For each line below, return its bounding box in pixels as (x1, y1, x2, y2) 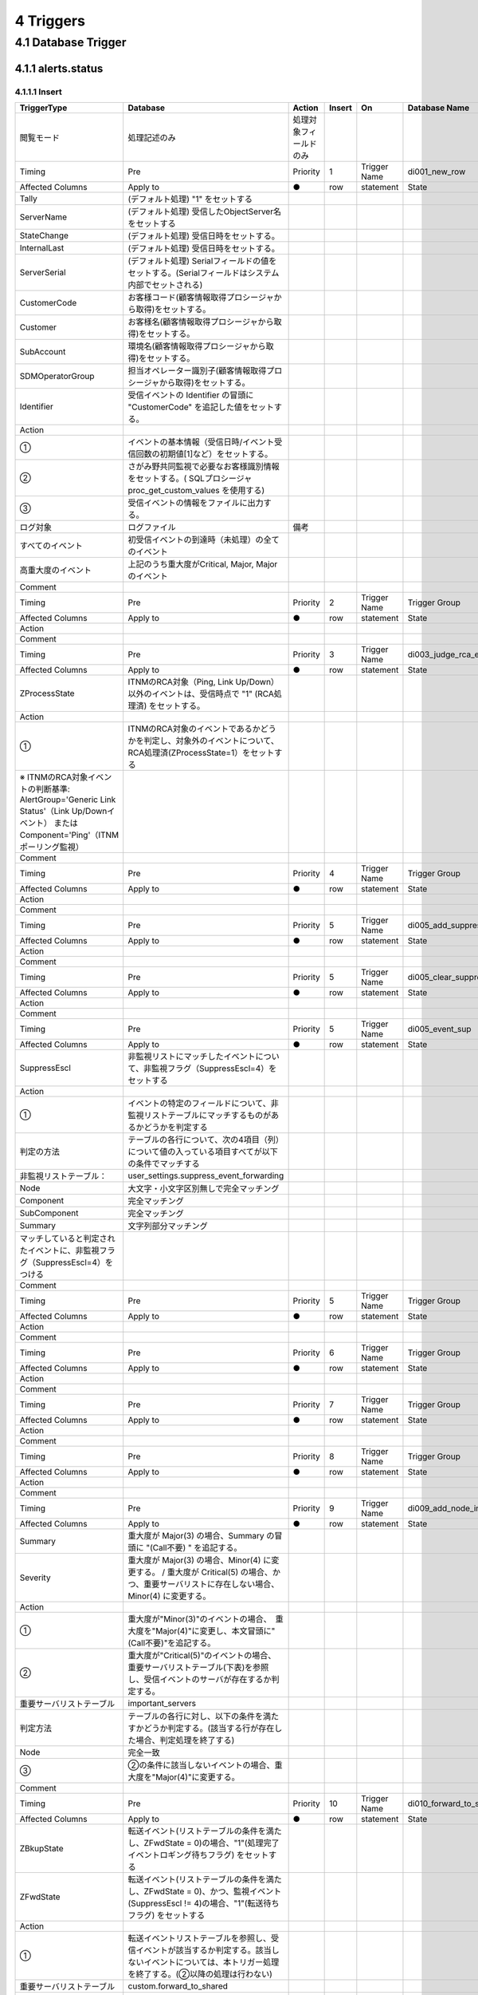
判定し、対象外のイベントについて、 (143, 735, 279, 746)
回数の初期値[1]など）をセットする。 (135, 448, 273, 459)
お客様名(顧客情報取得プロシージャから (127, 316, 274, 327)
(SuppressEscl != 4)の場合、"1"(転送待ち (127, 1898, 280, 1909)
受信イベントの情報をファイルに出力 (127, 497, 264, 508)
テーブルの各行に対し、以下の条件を (127, 1710, 264, 1721)
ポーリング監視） (19, 841, 84, 852)
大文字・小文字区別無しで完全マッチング (127, 1183, 280, 1194)
